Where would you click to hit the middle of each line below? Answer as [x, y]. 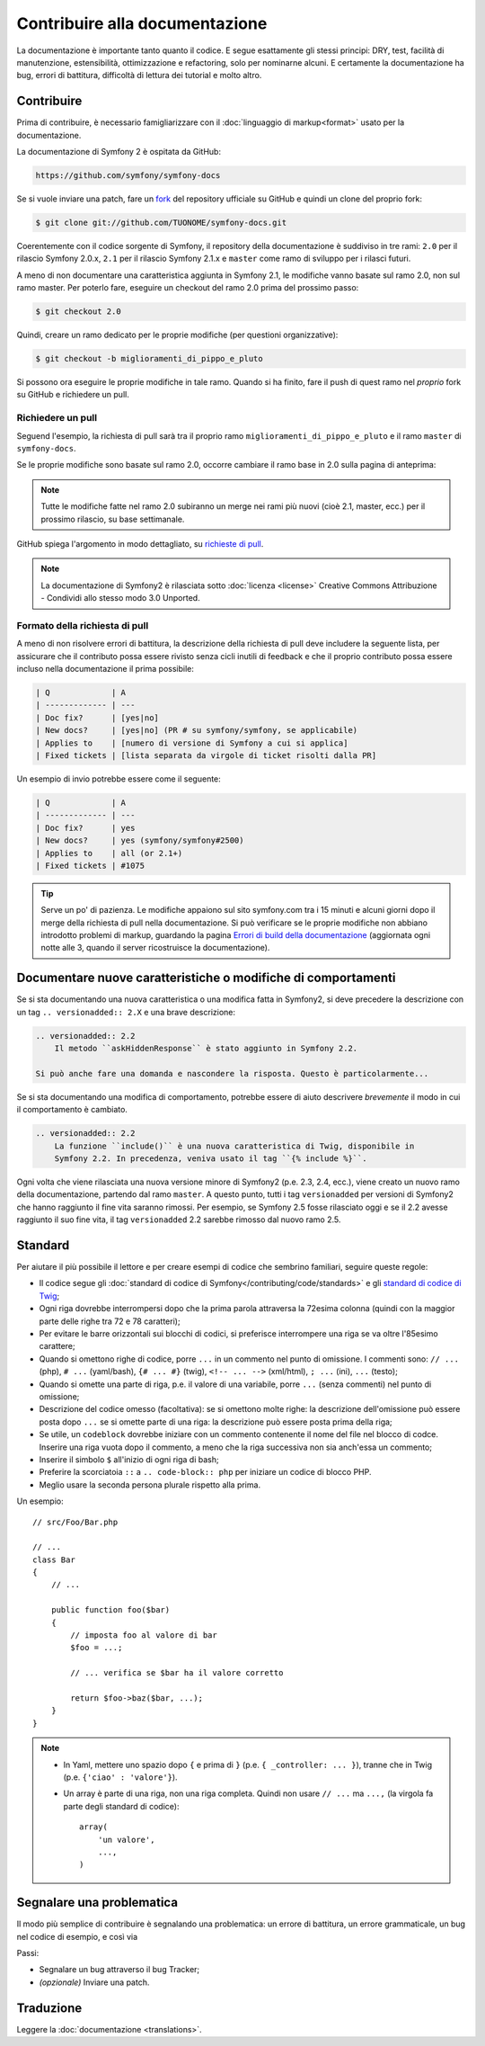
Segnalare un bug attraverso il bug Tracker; [119, 1970]
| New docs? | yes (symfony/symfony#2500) [140, 840]
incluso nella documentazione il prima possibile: [106, 669]
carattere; [57, 1346]
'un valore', [126, 1840]
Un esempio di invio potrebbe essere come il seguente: [119, 779]
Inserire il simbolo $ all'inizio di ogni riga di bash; [129, 1459]
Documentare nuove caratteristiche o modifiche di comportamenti [206, 978]
